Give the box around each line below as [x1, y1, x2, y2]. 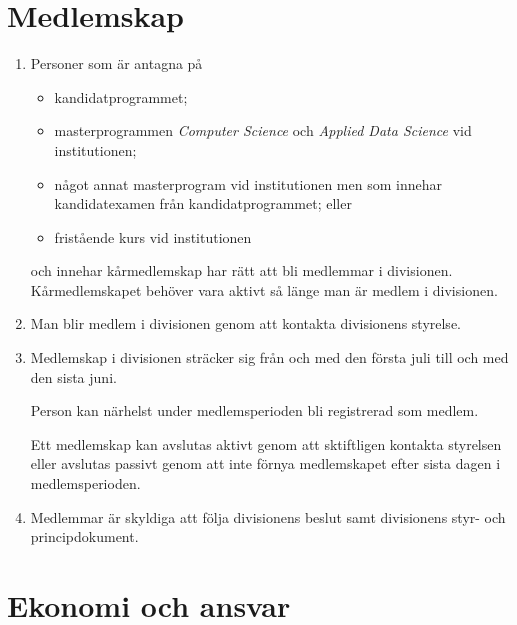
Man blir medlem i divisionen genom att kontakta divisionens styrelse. [30, 313, 461, 334]
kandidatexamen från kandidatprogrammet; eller [54, 193, 352, 214]
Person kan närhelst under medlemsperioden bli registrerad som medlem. [30, 400, 479, 421]
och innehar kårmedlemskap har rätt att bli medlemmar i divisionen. [30, 260, 453, 281]
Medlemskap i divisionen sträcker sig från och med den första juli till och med [30, 347, 509, 368]
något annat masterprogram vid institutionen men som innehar [54, 173, 442, 194]
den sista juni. [30, 366, 117, 387]
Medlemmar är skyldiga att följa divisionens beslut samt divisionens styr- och [30, 506, 506, 527]
